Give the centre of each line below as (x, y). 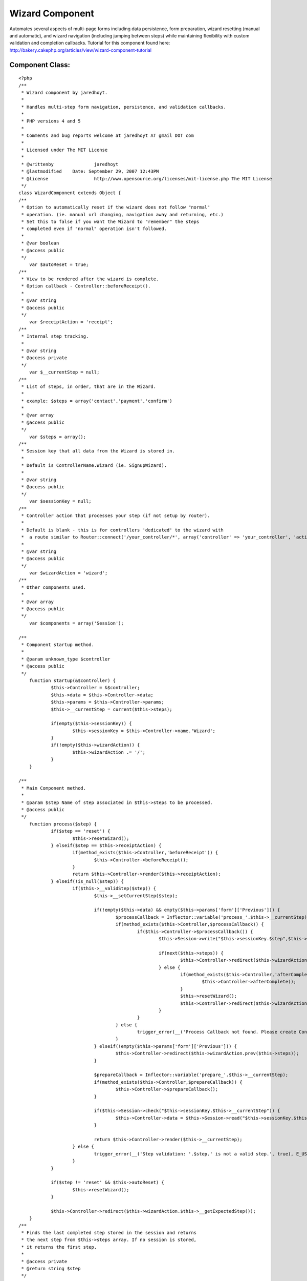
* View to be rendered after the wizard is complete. (90, 279)
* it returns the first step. (59, 1247)
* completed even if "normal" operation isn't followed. (94, 229)
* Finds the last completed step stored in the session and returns (109, 1233)
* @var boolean (40, 243)
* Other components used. (54, 587)
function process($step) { (63, 824)
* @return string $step (51, 1268)
